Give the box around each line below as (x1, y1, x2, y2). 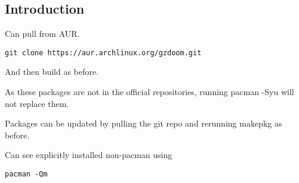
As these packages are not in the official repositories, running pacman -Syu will (5, 86, 294, 98)
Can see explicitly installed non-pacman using (5, 149, 172, 161)
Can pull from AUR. (5, 27, 80, 40)
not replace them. (5, 97, 69, 109)
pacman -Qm (5, 170, 48, 179)
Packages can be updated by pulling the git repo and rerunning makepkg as (5, 117, 282, 130)
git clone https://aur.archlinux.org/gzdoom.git (5, 48, 202, 57)
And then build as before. (5, 65, 98, 78)
